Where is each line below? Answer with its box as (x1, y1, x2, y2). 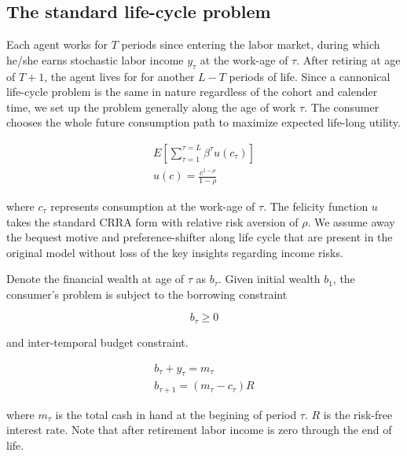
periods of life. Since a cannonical (229, 68, 390, 84)
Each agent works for (6, 36, 108, 53)
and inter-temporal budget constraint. (6, 333, 189, 350)
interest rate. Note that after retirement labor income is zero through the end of (6, 421, 392, 438)
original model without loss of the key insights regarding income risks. (6, 244, 343, 260)
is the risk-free (323, 406, 393, 422)
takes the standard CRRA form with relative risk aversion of (6, 213, 299, 230)
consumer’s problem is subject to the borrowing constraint (6, 285, 288, 302)
